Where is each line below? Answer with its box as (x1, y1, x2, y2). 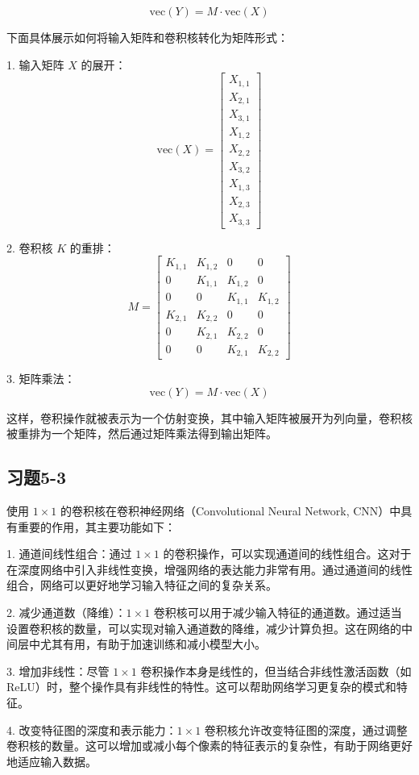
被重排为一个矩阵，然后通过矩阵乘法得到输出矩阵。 (6, 425, 277, 442)
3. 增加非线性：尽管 (6, 662, 110, 679)
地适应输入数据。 (6, 752, 97, 769)
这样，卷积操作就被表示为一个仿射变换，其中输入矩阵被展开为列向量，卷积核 (6, 409, 413, 426)
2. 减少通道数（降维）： (6, 604, 127, 621)
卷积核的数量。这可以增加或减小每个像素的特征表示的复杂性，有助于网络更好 (6, 737, 413, 754)
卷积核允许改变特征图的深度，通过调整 (204, 721, 408, 738)
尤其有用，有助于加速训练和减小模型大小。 (39, 635, 266, 652)
